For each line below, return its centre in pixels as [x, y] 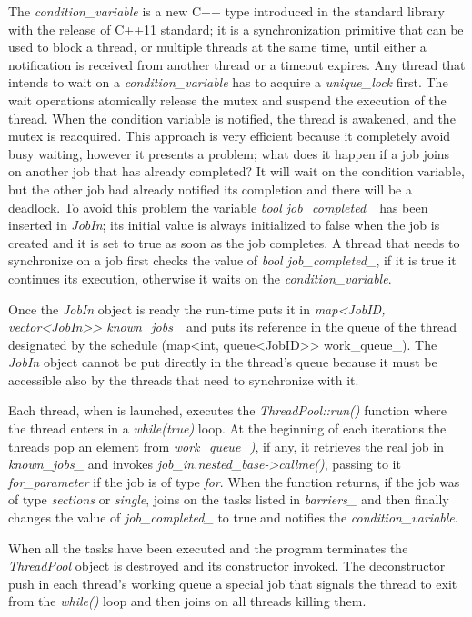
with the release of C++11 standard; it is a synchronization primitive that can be [236, 29]
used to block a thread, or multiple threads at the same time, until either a [217, 47]
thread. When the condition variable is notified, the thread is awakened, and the [232, 118]
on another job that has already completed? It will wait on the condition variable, [236, 171]
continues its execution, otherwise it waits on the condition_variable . [200, 278]
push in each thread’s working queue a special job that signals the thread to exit [233, 583]
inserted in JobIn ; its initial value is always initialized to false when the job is [224, 225]
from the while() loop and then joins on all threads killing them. [187, 601]
